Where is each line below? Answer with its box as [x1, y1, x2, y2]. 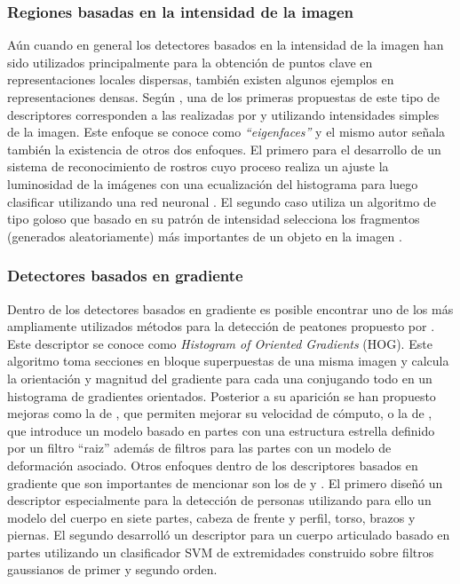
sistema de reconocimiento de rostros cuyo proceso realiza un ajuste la [7, 157, 389, 176]
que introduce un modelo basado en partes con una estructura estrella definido [7, 421, 435, 439]
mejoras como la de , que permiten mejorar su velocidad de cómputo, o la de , [7, 404, 432, 422]
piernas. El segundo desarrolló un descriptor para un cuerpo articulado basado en [7, 525, 450, 544]
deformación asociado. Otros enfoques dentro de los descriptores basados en [7, 455, 418, 474]
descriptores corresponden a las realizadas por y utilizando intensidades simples [7, 105, 440, 123]
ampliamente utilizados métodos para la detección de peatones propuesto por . [7, 317, 435, 335]
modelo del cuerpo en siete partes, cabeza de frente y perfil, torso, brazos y [7, 508, 416, 526]
